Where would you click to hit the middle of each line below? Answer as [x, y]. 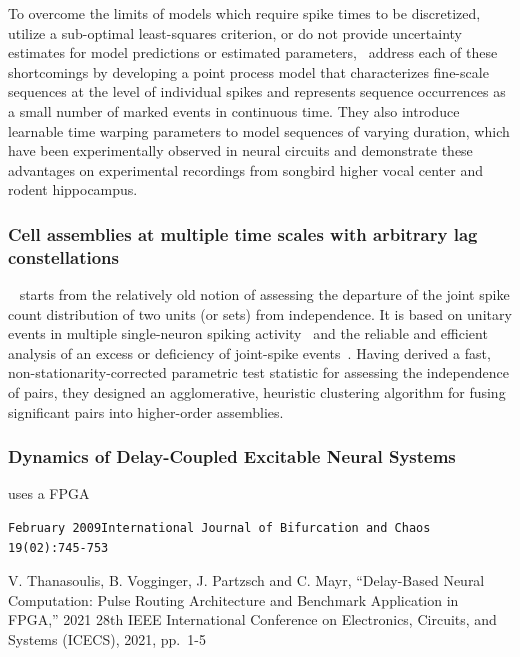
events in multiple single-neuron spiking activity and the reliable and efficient [248, 333]
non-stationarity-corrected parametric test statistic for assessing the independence [258, 372]
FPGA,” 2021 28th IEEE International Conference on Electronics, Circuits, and [252, 619]
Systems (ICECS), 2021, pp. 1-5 [107, 639]
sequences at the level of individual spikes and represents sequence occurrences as [257, 91]
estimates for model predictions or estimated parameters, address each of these [253, 52]
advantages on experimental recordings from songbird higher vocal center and [245, 169]
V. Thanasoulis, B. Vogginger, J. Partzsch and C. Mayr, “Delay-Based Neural [246, 580]
